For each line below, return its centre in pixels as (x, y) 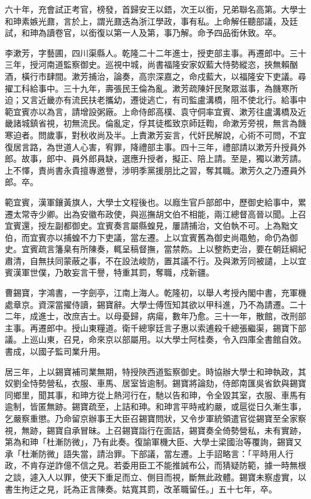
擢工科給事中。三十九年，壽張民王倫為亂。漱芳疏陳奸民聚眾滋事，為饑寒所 (151, 88)
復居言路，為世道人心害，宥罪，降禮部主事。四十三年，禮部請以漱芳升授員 (151, 146)
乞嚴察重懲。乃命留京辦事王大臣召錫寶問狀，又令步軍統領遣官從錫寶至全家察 (155, 418)
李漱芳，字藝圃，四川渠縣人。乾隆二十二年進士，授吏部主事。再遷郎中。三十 (155, 52)
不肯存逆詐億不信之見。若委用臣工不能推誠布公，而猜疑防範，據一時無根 (164, 465)
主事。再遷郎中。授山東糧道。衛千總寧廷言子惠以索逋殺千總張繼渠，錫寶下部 (155, 327)
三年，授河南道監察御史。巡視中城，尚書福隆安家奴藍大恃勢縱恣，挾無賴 (147, 64)
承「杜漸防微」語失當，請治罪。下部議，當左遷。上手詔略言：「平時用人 (145, 453)
